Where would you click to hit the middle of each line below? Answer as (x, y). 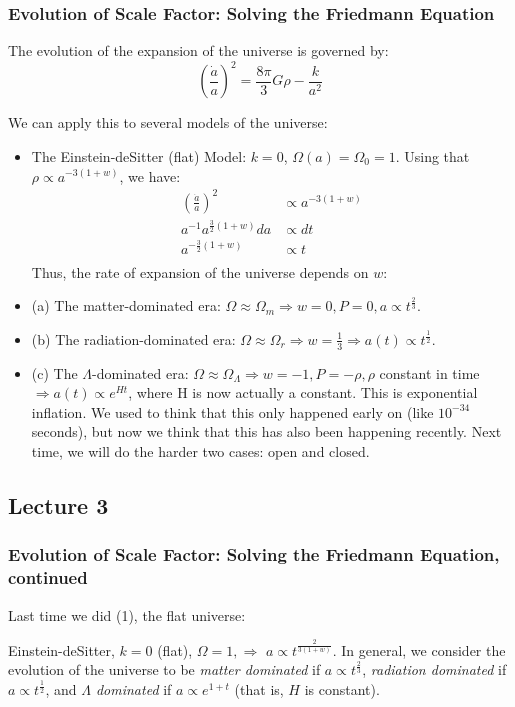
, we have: (150, 175)
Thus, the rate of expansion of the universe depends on (200, 271)
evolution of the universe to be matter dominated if (164, 669)
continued (48, 577)
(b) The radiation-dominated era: (133, 338)
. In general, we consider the (419, 649)
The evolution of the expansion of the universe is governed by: (198, 50)
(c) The (54, 372)
